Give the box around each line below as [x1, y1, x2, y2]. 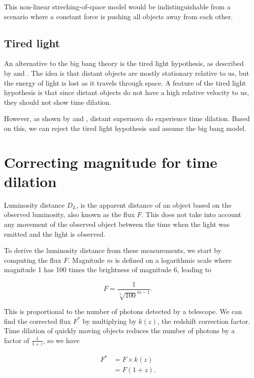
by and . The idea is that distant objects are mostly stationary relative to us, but [4, 67, 249, 78]
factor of [4, 335, 30, 345]
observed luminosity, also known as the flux [4, 209, 135, 220]
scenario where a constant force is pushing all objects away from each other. [4, 11, 233, 21]
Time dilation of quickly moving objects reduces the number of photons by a [4, 325, 235, 336]
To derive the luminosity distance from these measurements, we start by [4, 245, 222, 255]
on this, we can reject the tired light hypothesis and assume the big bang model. [4, 123, 247, 133]
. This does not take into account [141, 209, 242, 220]
